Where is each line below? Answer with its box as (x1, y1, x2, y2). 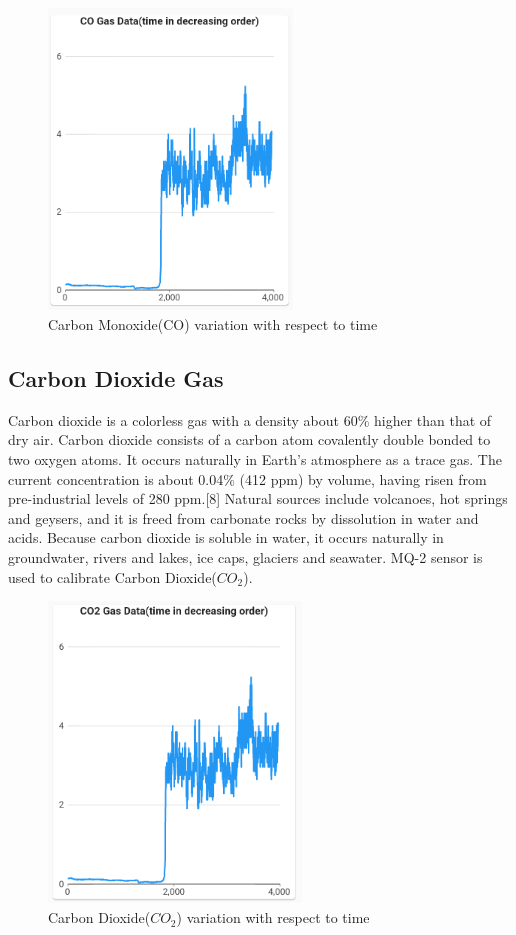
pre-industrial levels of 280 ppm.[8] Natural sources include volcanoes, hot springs (8, 488, 508, 509)
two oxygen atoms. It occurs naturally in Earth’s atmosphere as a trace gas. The (8, 448, 502, 469)
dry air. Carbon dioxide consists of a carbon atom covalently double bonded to (8, 429, 491, 450)
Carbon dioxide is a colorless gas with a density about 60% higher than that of (8, 409, 492, 430)
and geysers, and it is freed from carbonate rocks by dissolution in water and (8, 507, 479, 528)
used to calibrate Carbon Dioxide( (8, 566, 217, 587)
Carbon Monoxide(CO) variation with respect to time (48, 313, 378, 334)
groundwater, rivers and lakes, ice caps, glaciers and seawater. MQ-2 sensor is (8, 546, 483, 567)
